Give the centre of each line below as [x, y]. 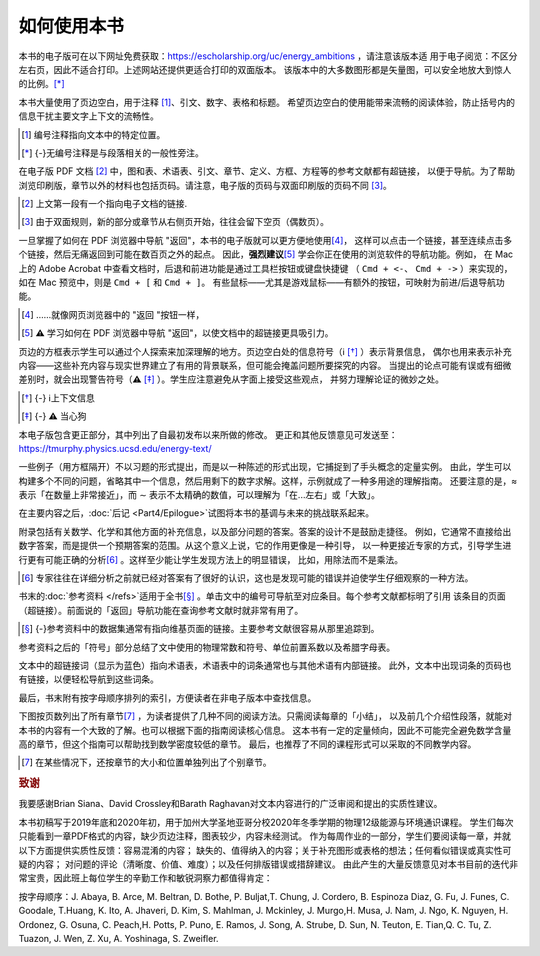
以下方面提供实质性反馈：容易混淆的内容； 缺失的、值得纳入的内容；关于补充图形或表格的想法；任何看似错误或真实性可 [265, 850]
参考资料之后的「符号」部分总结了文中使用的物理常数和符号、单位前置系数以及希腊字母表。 [206, 647]
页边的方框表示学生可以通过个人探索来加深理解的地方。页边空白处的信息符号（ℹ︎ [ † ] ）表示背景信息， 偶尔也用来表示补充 [265, 351]
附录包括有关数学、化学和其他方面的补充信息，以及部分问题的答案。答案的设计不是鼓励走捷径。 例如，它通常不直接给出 [265, 531]
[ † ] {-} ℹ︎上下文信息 [58, 397]
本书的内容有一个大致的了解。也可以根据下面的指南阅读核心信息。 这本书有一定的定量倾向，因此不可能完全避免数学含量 [265, 730]
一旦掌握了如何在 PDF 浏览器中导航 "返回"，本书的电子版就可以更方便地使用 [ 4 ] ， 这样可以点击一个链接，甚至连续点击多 [265, 240]
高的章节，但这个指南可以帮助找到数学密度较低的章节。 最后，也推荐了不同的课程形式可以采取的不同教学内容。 [247, 744]
